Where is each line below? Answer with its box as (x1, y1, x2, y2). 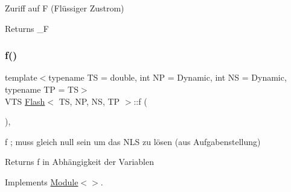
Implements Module (5, 175, 78, 188)
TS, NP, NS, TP (59, 94, 120, 107)
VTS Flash (5, 94, 45, 107)
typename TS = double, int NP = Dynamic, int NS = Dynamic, (48, 71, 287, 84)
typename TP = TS (5, 83, 78, 95)
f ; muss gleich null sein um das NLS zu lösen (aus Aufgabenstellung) (5, 135, 261, 147)
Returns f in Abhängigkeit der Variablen (5, 155, 154, 168)
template (5, 71, 37, 84)
